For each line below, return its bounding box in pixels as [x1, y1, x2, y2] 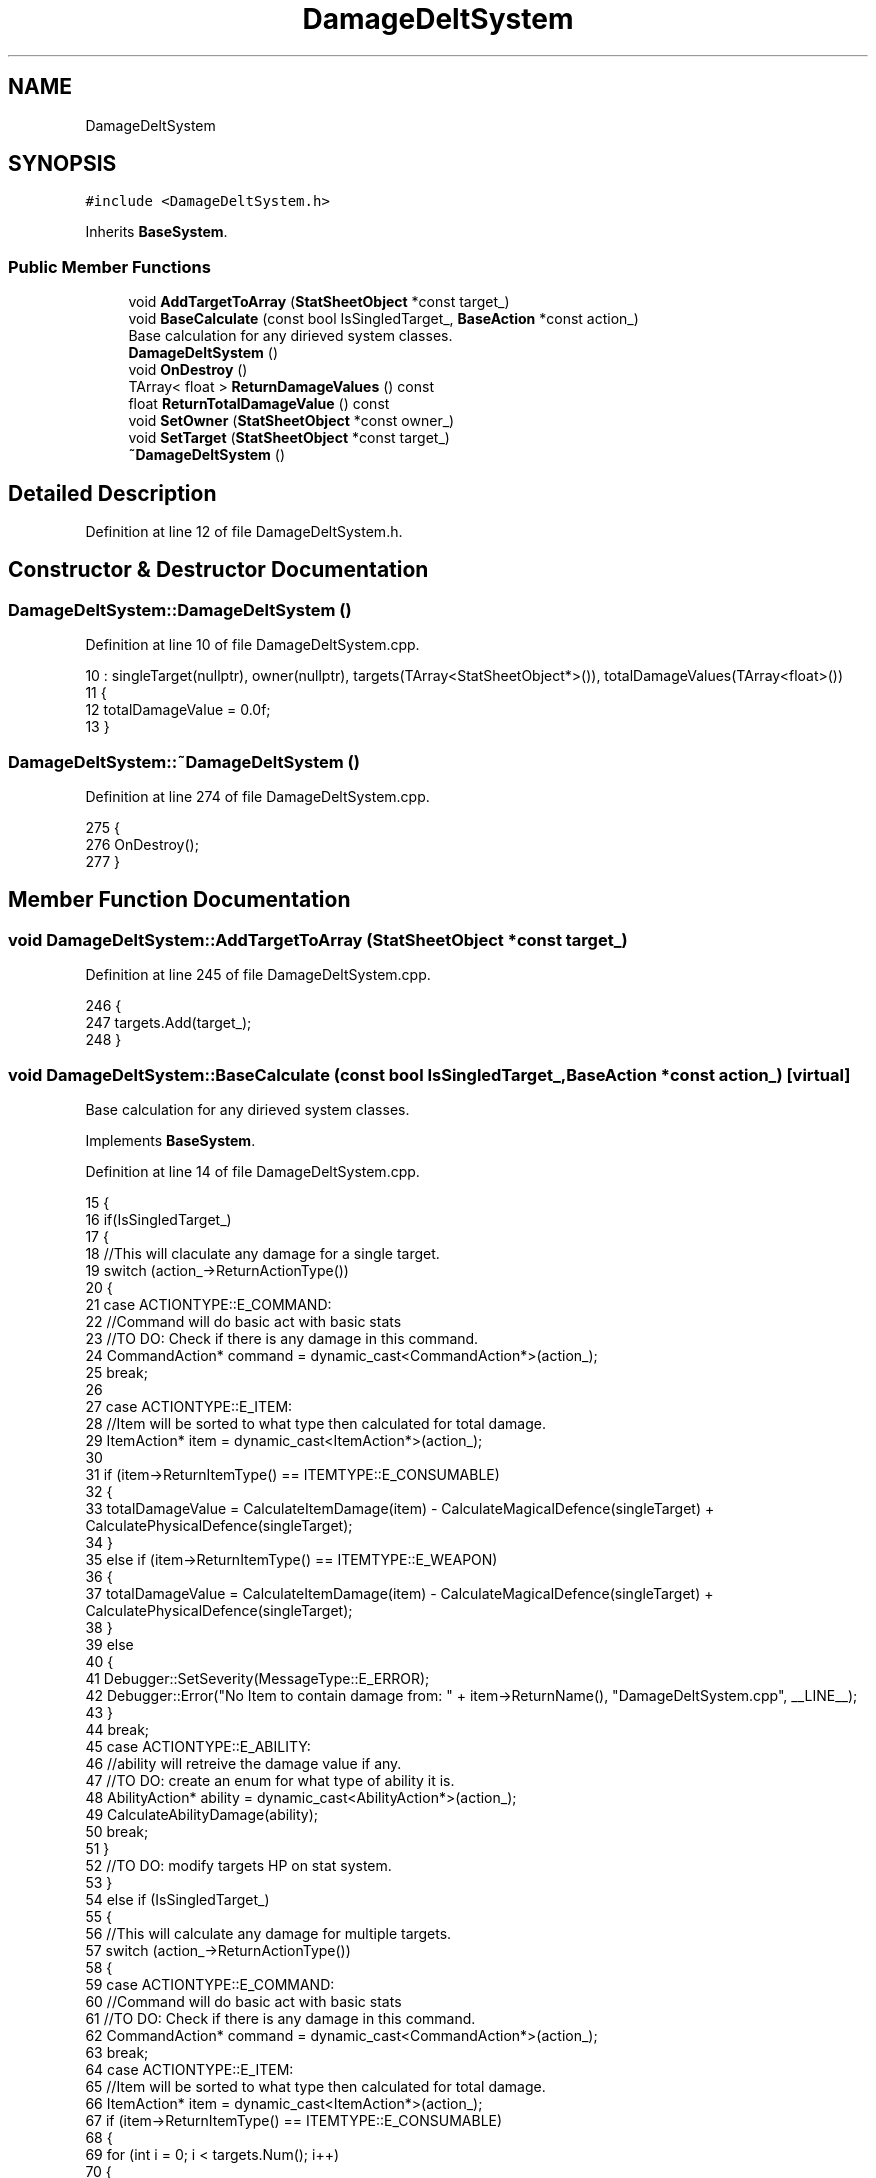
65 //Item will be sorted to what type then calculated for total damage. [85, 2077, 546, 2095]
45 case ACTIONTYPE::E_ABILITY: [85, 1737, 311, 1755]
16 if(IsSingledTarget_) [85, 1210, 232, 1228]
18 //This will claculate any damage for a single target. [85, 1244, 440, 1262]
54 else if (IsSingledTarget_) [85, 1890, 270, 1908]
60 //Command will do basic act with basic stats [85, 1992, 402, 2010]
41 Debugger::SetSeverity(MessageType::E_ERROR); [85, 1669, 430, 1687]
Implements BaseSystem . [85, 1131, 256, 1149]
